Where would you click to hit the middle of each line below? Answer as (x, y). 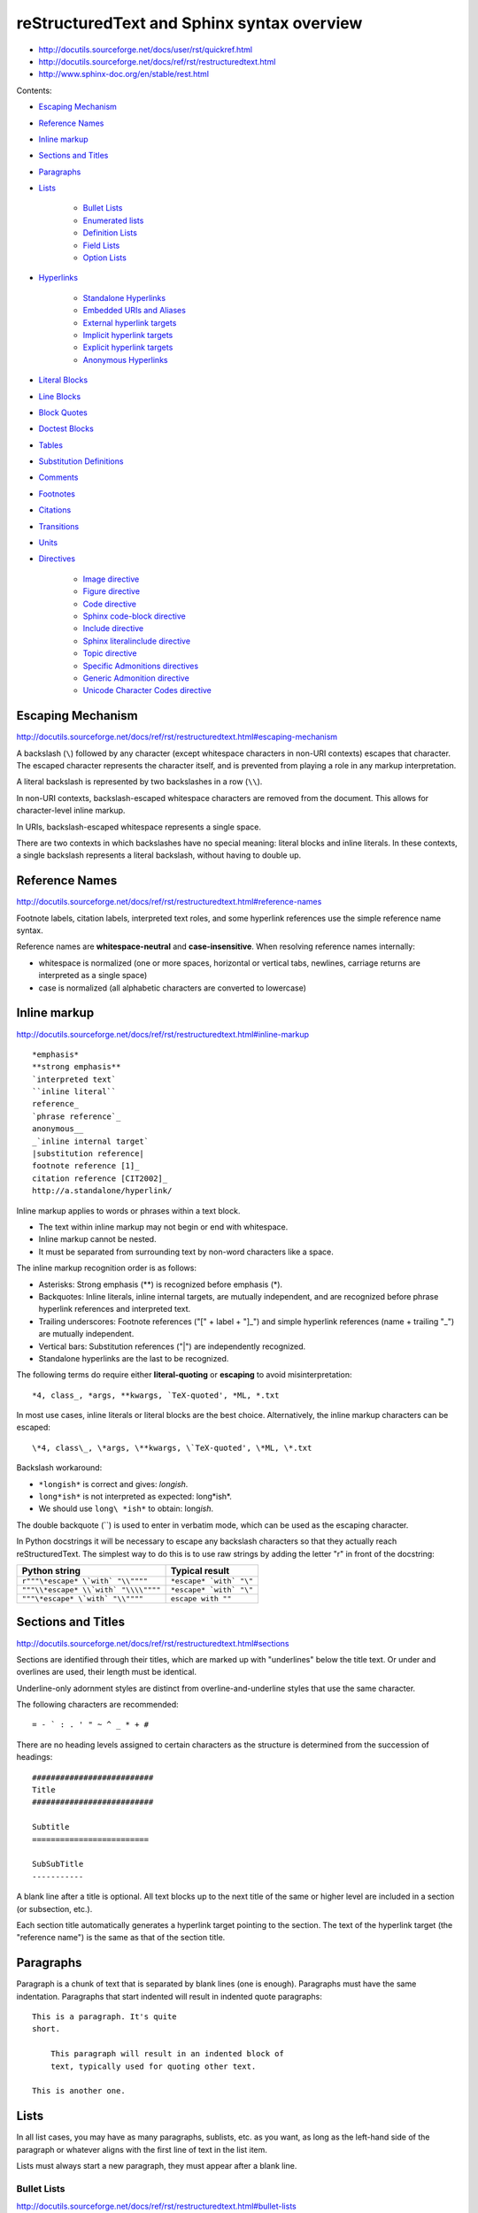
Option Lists (105, 258)
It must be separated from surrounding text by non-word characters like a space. (186, 1252)
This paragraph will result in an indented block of (167, 2054)
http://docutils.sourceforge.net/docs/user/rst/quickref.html (145, 50)
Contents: (34, 90)
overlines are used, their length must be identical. (107, 1672)
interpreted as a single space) (93, 975)
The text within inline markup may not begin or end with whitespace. (163, 1227)
